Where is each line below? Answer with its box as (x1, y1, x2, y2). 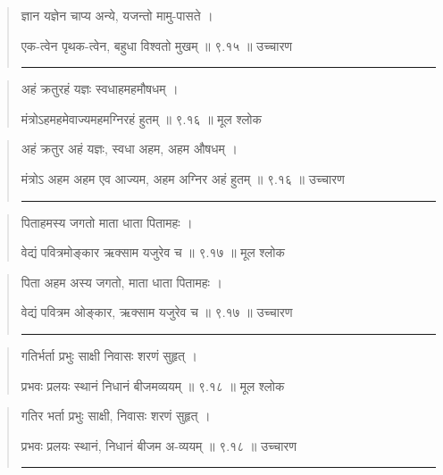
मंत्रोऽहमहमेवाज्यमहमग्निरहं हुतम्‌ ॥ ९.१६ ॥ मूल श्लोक (21, 109, 263, 128)
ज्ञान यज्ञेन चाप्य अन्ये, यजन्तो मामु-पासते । (21, 6, 213, 24)
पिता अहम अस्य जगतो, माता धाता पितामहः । (21, 272, 222, 291)
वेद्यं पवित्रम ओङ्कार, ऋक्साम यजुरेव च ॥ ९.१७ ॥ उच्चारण (21, 303, 293, 321)
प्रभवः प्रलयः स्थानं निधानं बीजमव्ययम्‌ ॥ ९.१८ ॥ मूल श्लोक (21, 376, 285, 395)
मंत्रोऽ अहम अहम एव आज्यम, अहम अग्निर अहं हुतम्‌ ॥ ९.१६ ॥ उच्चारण (21, 169, 345, 187)
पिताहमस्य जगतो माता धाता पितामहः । (21, 212, 193, 231)
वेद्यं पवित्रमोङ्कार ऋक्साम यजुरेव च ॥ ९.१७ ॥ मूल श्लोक (21, 243, 285, 262)
